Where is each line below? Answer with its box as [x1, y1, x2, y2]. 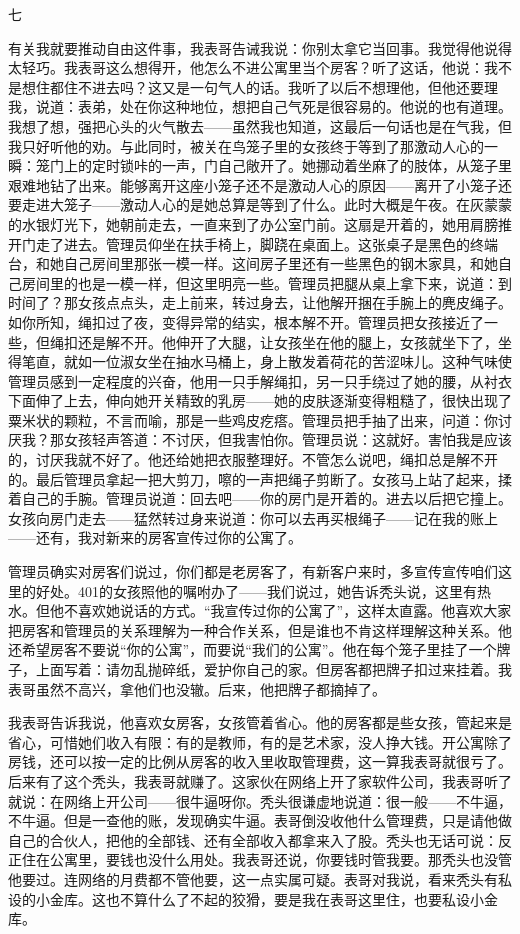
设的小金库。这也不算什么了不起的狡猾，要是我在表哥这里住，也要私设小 [8, 888, 484, 909]
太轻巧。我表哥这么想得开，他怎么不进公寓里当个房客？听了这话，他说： [8, 57, 484, 78]
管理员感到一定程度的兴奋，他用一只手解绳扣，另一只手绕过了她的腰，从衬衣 [8, 370, 512, 391]
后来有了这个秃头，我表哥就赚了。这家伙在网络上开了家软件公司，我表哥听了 [8, 770, 512, 791]
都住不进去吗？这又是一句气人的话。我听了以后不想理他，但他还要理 [49, 76, 498, 97]
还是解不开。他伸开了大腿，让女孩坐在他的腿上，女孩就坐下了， [77, 331, 498, 352]
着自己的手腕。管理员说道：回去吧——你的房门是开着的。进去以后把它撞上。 [8, 488, 512, 509]
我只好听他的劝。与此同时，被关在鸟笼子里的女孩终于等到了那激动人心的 [8, 135, 484, 156]
